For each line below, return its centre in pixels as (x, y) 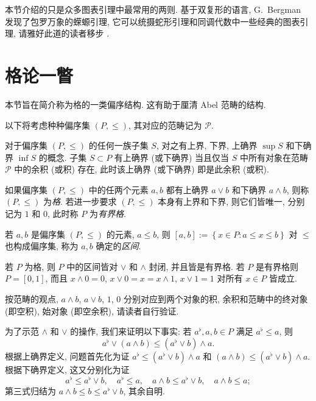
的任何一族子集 (118, 145)
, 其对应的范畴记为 (165, 125)
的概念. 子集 (63, 157)
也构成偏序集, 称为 (42, 246)
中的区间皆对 (92, 266)
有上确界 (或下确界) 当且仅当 (172, 157)
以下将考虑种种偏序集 (47, 125)
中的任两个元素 (118, 189)
